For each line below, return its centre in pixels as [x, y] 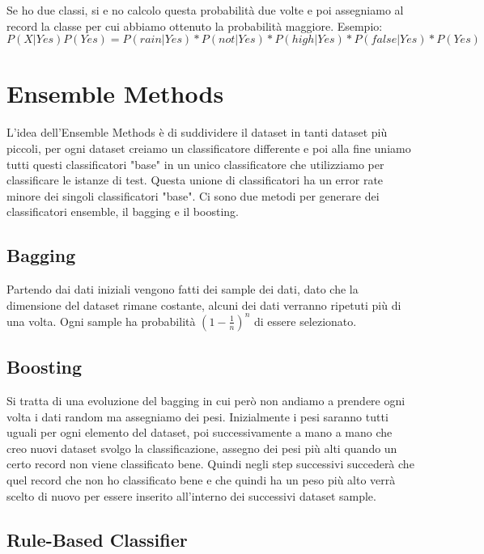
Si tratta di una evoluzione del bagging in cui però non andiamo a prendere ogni [206, 400]
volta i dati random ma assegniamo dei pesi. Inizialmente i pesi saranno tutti [197, 416]
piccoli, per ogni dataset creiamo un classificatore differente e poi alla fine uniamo [209, 148]
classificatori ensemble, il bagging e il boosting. [123, 211]
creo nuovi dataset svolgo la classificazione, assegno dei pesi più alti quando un [202, 448]
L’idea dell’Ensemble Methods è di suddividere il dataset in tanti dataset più [197, 132]
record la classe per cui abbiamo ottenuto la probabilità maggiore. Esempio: [195, 25]
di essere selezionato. [305, 321]
